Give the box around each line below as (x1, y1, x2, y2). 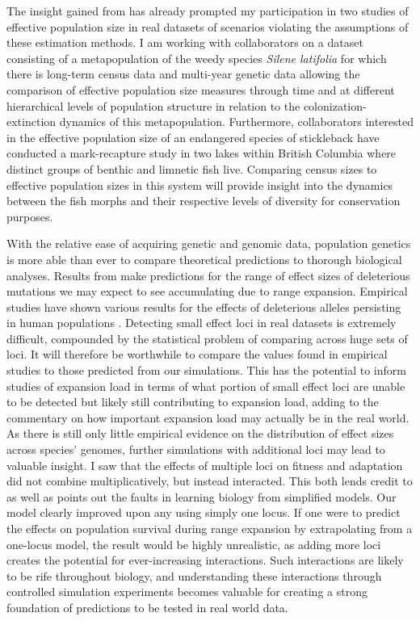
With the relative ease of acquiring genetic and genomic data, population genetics (6, 235, 411, 252)
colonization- (303, 97, 367, 114)
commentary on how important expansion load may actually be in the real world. (6, 409, 409, 426)
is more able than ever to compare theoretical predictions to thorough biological (6, 250, 402, 267)
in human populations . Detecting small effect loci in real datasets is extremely (6, 314, 397, 331)
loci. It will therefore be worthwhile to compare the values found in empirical (6, 346, 388, 363)
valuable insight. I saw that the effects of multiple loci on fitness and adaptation (6, 456, 403, 473)
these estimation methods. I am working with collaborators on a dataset (6, 34, 363, 51)
